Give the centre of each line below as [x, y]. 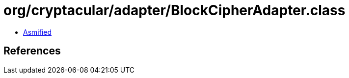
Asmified [38, 32]
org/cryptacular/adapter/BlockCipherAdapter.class [174, 10]
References [32, 51]
